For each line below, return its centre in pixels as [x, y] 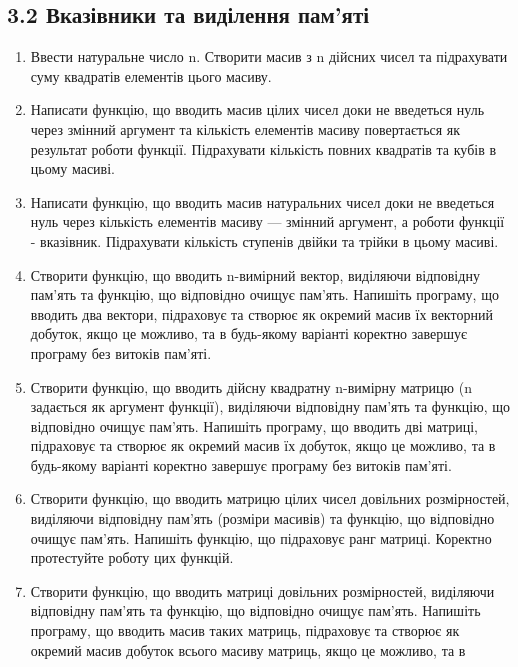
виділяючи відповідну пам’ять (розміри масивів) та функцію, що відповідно [262, 518]
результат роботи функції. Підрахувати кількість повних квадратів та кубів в [263, 148]
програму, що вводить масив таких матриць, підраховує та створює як [245, 630]
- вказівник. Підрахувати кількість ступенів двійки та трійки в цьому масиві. [264, 240]
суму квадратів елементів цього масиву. [151, 75]
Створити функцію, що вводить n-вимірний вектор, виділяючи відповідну [255, 274]
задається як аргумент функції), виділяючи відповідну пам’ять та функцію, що [270, 406]
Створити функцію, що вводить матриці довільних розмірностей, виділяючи [262, 590]
